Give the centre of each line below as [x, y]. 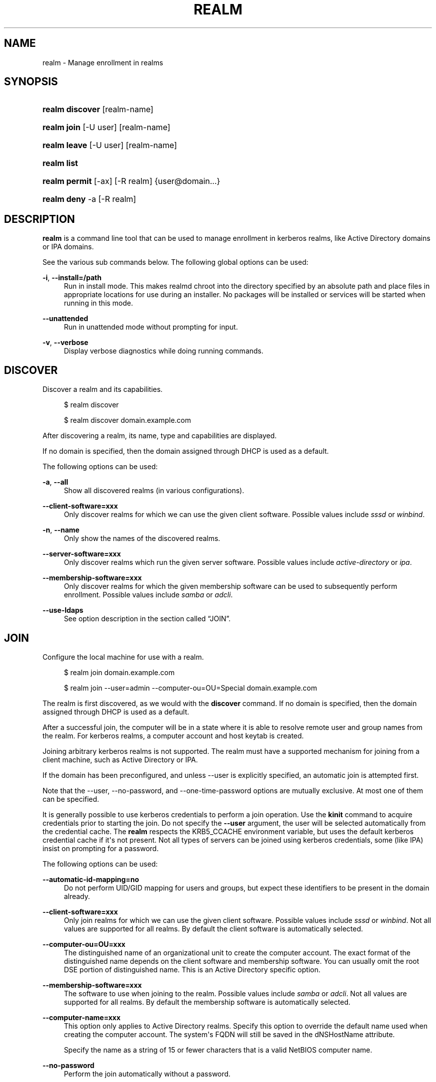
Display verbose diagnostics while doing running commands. [164, 351]
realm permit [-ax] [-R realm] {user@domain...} [131, 181]
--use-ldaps [63, 610]
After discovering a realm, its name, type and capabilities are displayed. [160, 436]
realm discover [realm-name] [98, 109]
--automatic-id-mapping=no [91, 879]
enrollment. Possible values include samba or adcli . [148, 595]
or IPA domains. [68, 247]
